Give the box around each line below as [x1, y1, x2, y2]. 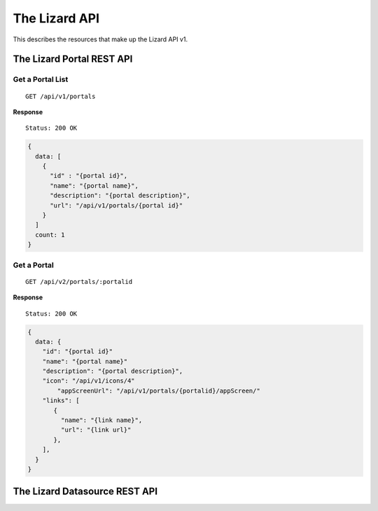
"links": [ [42, 397, 80, 404]
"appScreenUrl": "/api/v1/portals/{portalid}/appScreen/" [57, 386, 260, 395]
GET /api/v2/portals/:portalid [25, 278, 133, 285]
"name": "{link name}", [60, 416, 143, 424]
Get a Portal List [13, 74, 69, 84]
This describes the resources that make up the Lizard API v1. [13, 35, 188, 43]
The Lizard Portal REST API [13, 53, 133, 65]
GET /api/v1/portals [25, 92, 96, 100]
